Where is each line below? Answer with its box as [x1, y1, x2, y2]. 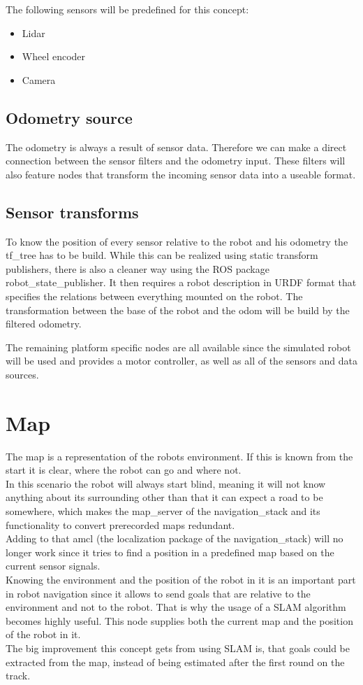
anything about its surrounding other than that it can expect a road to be [6, 490, 323, 504]
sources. [6, 367, 39, 381]
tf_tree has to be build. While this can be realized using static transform [6, 248, 318, 262]
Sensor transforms [6, 201, 139, 223]
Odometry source [6, 106, 133, 128]
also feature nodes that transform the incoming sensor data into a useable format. [6, 167, 356, 181]
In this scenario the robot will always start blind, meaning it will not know [6, 476, 326, 490]
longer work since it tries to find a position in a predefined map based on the [6, 544, 334, 559]
